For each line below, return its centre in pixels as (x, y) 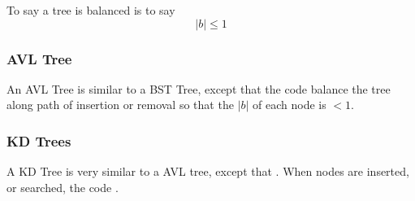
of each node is (290, 105)
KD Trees (39, 140)
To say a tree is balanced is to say (91, 10)
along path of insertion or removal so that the (120, 105)
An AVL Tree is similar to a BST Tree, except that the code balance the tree (199, 88)
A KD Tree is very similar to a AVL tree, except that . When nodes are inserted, (208, 171)
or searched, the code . (63, 187)
